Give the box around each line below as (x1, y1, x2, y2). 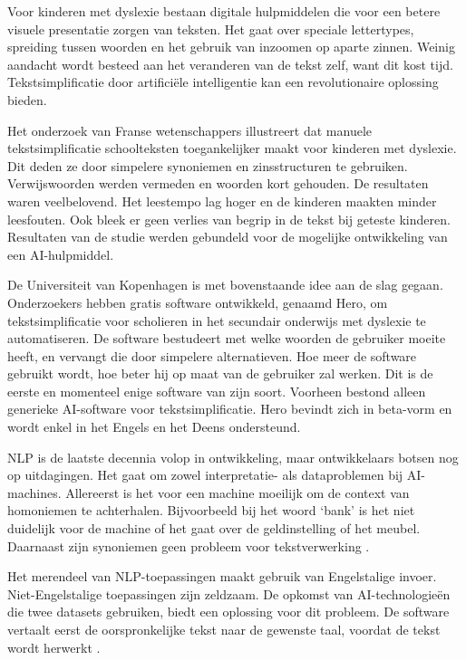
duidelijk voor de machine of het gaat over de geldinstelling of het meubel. (7, 519, 421, 538)
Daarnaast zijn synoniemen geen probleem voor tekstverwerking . (7, 536, 370, 555)
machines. (7, 483, 62, 502)
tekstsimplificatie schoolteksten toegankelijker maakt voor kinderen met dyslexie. (7, 139, 457, 158)
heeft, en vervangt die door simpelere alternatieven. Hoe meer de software (7, 346, 417, 365)
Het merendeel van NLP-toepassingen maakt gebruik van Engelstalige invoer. (7, 567, 437, 586)
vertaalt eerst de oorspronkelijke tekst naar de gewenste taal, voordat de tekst (7, 620, 441, 638)
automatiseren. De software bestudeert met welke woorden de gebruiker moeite (7, 329, 446, 348)
